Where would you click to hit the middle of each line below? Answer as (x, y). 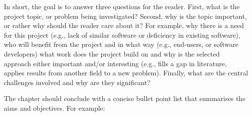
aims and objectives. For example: (54, 108)
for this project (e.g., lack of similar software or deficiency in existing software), (122, 35)
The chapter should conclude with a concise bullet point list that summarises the (125, 98)
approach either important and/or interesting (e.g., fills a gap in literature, (115, 63)
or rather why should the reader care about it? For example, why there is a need (124, 25)
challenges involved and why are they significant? (77, 82)
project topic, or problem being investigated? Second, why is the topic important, (126, 16)
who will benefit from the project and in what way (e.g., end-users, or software (121, 44)
